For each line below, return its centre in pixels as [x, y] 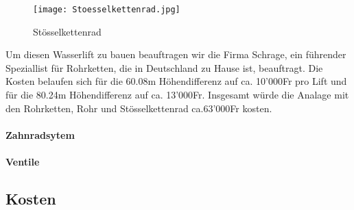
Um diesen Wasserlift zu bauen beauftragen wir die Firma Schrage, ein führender [176, 54]
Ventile [23, 161]
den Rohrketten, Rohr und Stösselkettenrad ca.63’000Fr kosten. [139, 108]
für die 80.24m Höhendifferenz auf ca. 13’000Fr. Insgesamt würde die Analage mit [177, 95]
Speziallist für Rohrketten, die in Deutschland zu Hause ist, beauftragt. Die [164, 67]
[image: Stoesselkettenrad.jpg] [107, 10]
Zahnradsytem [40, 134]
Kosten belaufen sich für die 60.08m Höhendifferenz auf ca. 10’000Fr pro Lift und [176, 81]
